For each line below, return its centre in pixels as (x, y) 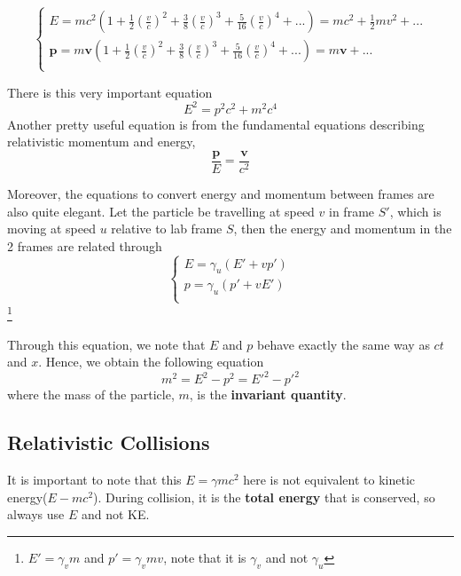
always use (36, 514)
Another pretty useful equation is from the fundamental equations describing (216, 124)
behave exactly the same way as (343, 344)
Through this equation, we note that (106, 344)
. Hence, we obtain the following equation (151, 362)
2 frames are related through (85, 245)
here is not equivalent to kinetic (329, 480)
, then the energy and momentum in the (343, 229)
